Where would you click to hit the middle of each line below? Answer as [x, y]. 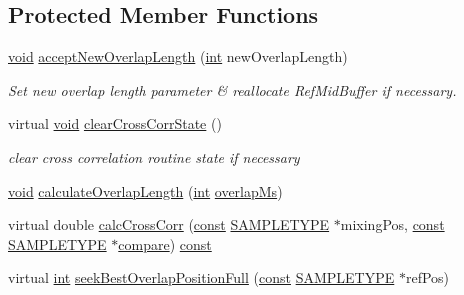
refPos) [427, 277]
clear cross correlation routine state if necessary [154, 156]
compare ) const [165, 243]
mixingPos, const [392, 224]
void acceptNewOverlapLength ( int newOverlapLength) [178, 56]
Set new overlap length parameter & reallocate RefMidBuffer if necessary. [232, 89]
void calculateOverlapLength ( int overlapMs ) [145, 190]
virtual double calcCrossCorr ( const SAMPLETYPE [169, 224]
